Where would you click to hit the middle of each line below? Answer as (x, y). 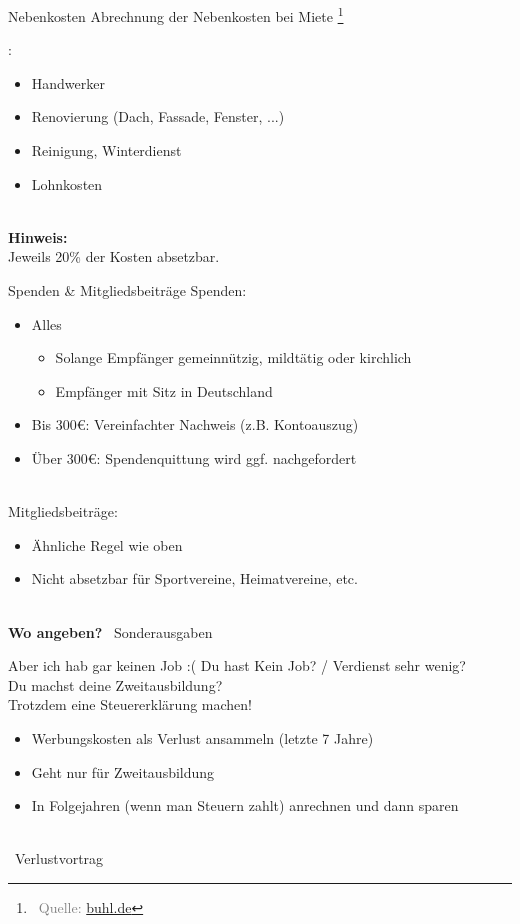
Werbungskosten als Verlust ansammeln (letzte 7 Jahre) (202, 737)
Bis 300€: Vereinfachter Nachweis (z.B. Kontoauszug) (195, 424)
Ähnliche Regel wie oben (107, 544)
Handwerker (68, 82)
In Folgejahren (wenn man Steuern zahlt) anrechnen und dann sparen (245, 805)
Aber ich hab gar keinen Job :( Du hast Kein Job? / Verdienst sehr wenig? (237, 665)
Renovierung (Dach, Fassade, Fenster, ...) (158, 116)
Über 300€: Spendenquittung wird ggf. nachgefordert (194, 457)
